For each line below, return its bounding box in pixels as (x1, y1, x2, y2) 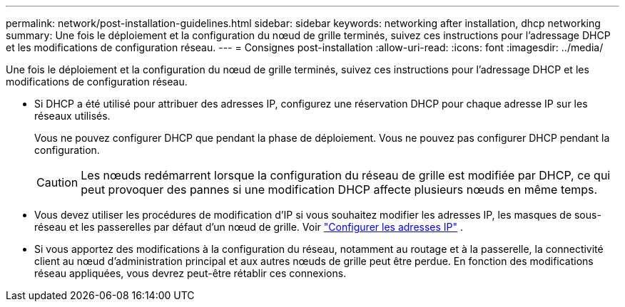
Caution (36, 175, 78, 189)
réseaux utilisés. (34, 110, 111, 122)
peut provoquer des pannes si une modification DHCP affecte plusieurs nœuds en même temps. (81, 182, 598, 197)
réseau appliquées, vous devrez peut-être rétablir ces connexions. (34, 267, 347, 279)
